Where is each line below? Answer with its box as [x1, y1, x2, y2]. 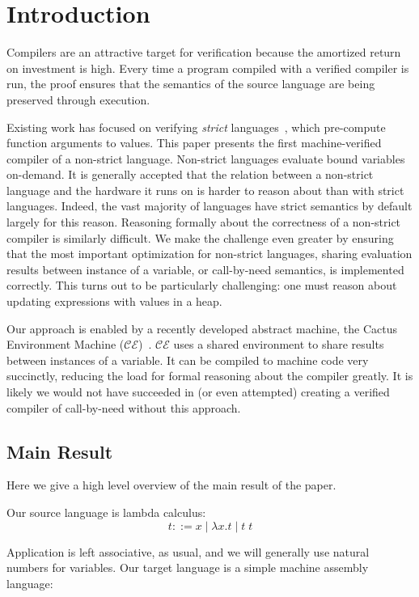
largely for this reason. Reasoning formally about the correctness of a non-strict [6, 214, 401, 231]
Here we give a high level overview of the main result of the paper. [6, 476, 336, 493]
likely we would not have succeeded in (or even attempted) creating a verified [6, 383, 390, 400]
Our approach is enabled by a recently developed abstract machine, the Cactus [6, 320, 397, 337]
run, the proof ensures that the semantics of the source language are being [6, 75, 375, 92]
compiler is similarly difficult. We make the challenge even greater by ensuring [6, 229, 394, 246]
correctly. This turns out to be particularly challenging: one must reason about [6, 277, 397, 294]
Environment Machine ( [6, 336, 125, 353]
